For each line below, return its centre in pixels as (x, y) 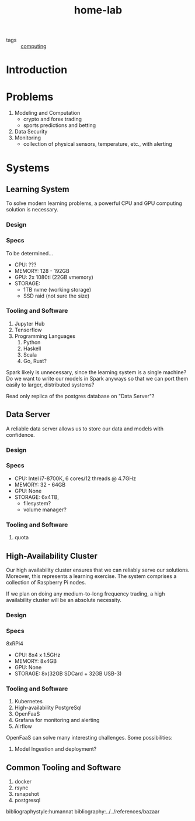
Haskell (32, 348)
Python (32, 342)
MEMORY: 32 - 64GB (40, 484)
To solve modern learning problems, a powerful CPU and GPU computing (94, 203)
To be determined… (30, 253)
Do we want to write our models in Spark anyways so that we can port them (97, 378)
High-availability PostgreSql (48, 708)
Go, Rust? (35, 361)
